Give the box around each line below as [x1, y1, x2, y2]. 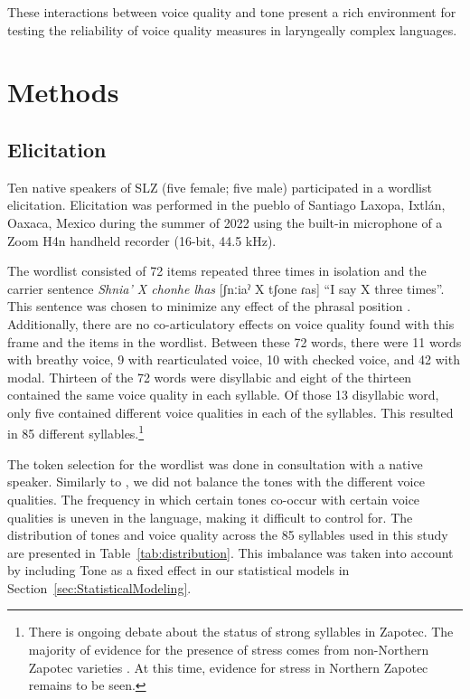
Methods [7, 73, 119, 110]
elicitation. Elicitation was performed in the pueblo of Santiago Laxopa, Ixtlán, [7, 195, 446, 214]
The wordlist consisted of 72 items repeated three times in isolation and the [7, 261, 427, 280]
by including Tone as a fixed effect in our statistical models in [7, 561, 350, 580]
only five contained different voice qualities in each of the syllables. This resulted [7, 402, 454, 421]
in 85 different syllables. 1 [7, 421, 145, 443]
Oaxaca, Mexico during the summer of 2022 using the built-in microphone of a [7, 213, 443, 231]
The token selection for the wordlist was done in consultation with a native [7, 454, 423, 473]
